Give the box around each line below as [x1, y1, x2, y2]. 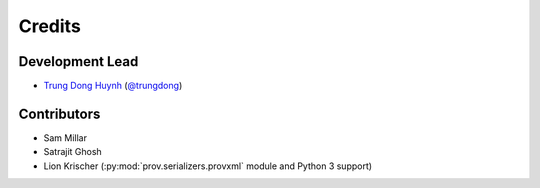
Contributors [18, 105, 101, 122]
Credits [18, 15, 82, 37]
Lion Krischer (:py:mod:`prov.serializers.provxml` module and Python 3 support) [43, 160, 373, 172]
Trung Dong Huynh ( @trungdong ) [43, 80, 183, 92]
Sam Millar [43, 131, 87, 144]
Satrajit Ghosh [43, 146, 102, 158]
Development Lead [18, 53, 139, 70]
